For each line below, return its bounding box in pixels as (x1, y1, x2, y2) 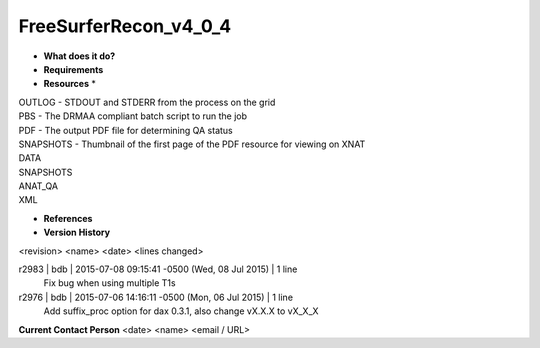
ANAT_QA (18, 180, 59, 192)
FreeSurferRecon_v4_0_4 (18, 15, 232, 37)
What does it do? (43, 50, 116, 62)
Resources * (43, 78, 97, 90)
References (43, 212, 93, 224)
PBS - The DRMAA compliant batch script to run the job (18, 110, 248, 122)
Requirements (43, 63, 104, 75)
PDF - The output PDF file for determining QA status (18, 124, 234, 136)
